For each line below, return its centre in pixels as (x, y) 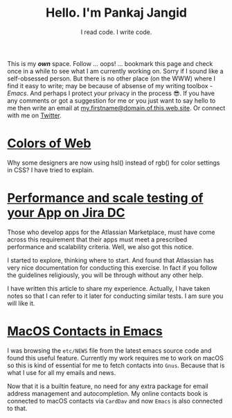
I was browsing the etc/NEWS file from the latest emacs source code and (109, 350)
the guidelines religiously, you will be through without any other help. (105, 275)
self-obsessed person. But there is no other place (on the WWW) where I (111, 78)
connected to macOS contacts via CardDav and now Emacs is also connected (115, 401)
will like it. (21, 303)
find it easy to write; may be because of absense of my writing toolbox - (110, 85)
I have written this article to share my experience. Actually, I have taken (109, 288)
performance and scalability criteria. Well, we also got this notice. (100, 246)
